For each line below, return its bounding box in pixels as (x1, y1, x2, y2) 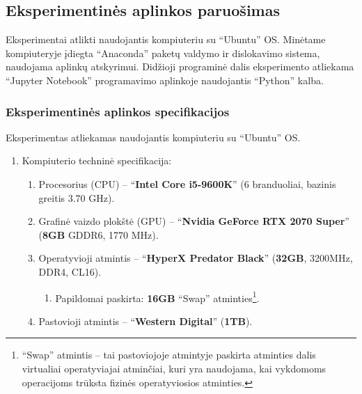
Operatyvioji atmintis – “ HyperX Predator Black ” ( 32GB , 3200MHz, (38, 251, 353, 265)
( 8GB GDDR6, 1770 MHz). (38, 227, 159, 242)
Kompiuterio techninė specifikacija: (22, 153, 172, 168)
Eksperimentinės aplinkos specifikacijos (6, 102, 230, 120)
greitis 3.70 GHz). (38, 190, 115, 205)
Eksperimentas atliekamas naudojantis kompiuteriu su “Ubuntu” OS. (6, 129, 301, 144)
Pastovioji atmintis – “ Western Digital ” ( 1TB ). (38, 313, 253, 328)
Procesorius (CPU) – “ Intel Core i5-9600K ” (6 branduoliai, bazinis (38, 176, 336, 191)
